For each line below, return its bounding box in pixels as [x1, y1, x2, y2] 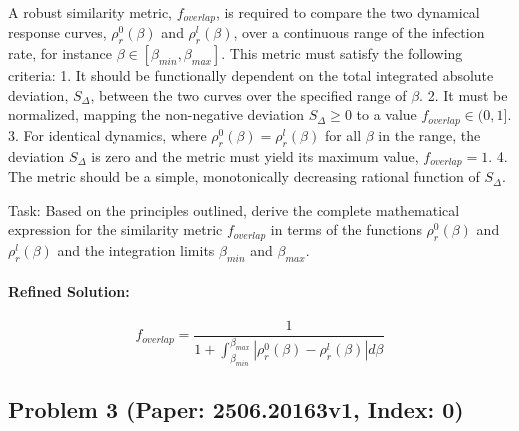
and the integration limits [57, 240, 215, 261]
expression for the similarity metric [8, 219, 223, 240]
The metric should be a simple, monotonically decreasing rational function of [8, 166, 480, 187]
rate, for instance [8, 43, 112, 64]
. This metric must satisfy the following [221, 43, 463, 64]
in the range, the [378, 124, 481, 145]
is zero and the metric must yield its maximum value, [91, 145, 419, 166]
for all [324, 124, 362, 145]
